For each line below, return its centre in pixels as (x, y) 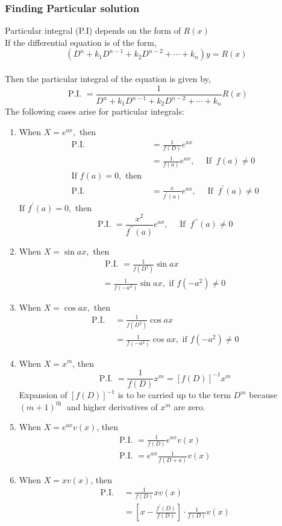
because (263, 395)
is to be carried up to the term (174, 395)
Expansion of (43, 395)
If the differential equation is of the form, (81, 42)
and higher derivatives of (112, 406)
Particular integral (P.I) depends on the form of (93, 30)
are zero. (190, 406)
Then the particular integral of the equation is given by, (108, 78)
